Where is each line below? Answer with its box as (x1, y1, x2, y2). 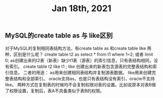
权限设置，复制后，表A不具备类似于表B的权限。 (9, 88, 104, 94)
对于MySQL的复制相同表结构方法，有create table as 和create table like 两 (5, 45, 152, 51)
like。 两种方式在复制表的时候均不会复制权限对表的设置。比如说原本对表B (5, 82, 152, 87)
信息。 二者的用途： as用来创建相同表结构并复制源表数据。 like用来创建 (9, 69, 152, 75)
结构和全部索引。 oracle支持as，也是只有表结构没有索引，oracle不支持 (13, 76, 155, 82)
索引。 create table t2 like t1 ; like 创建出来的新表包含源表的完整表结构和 (9, 64, 153, 69)
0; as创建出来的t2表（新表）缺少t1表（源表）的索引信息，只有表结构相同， (5, 57, 154, 63)
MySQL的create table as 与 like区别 (5, 32, 113, 40)
